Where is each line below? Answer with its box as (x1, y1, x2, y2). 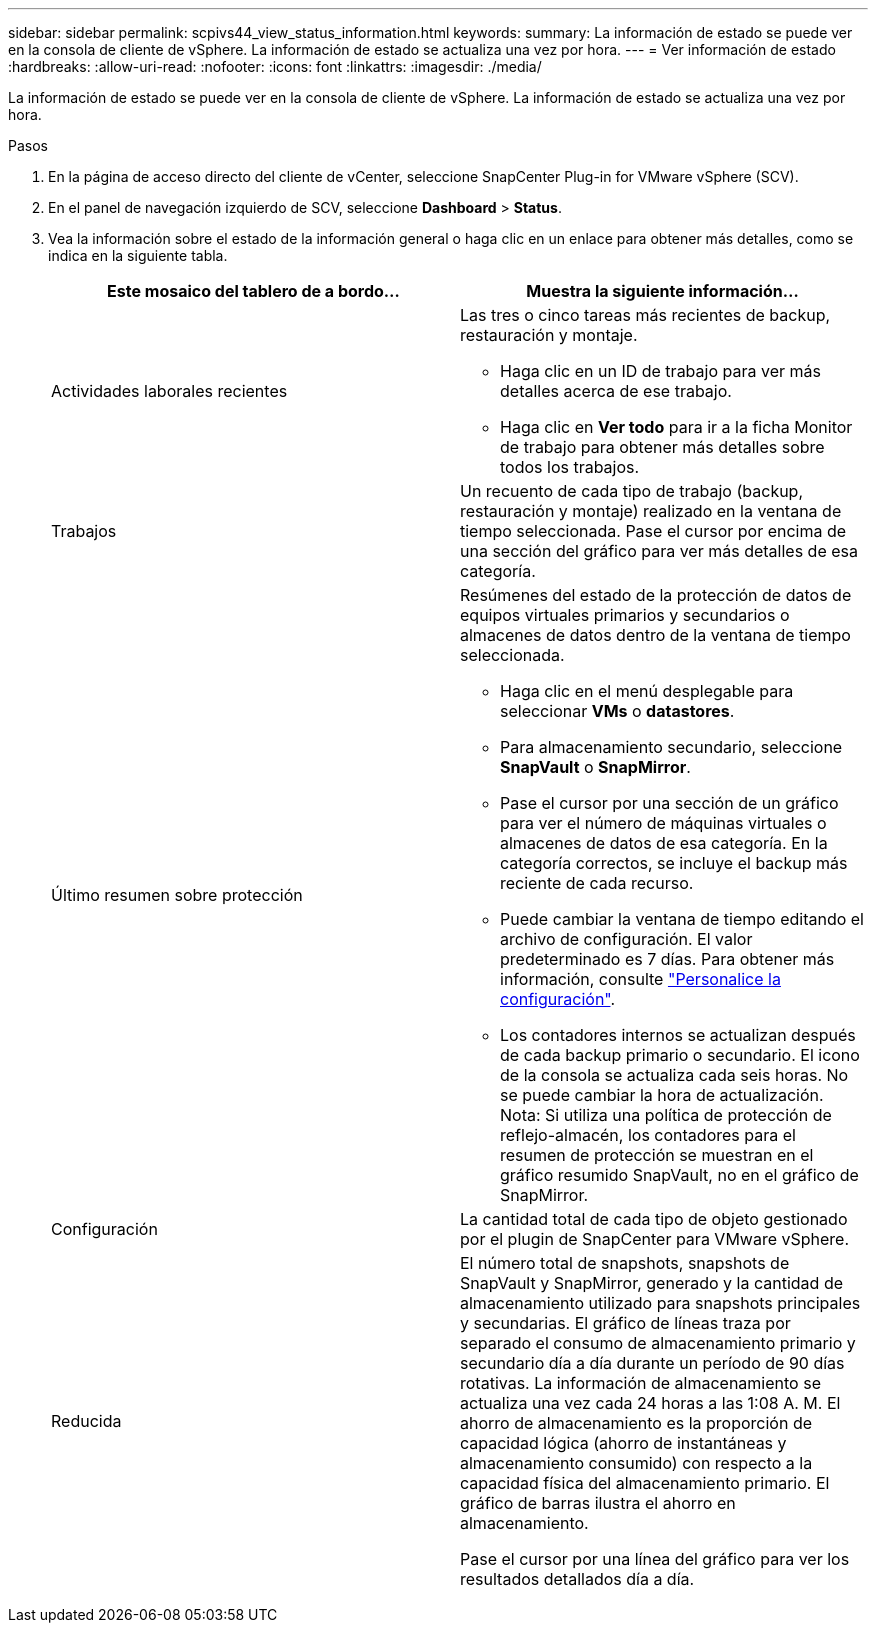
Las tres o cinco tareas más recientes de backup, (460, 305, 831, 325)
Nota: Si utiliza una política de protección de (500, 1105, 832, 1125)
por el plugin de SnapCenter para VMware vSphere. (460, 1229, 850, 1249)
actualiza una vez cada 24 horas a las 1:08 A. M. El (460, 1393, 841, 1413)
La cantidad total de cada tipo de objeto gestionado (460, 1209, 848, 1229)
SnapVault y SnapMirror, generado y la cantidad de (460, 1273, 843, 1293)
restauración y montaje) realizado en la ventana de (460, 501, 842, 521)
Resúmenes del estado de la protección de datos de (460, 585, 852, 605)
